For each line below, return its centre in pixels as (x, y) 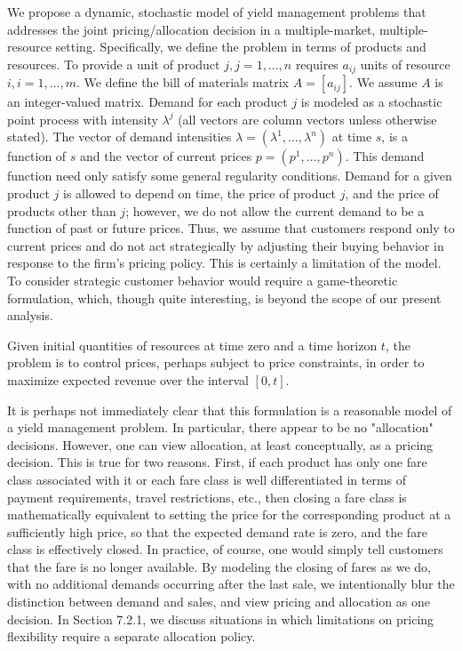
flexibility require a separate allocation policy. (131, 636)
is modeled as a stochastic (371, 102)
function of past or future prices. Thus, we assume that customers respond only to (231, 228)
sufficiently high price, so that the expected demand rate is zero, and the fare (217, 531)
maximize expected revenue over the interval (128, 379)
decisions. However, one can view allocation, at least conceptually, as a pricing (220, 444)
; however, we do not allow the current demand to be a (275, 210)
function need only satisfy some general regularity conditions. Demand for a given (230, 176)
